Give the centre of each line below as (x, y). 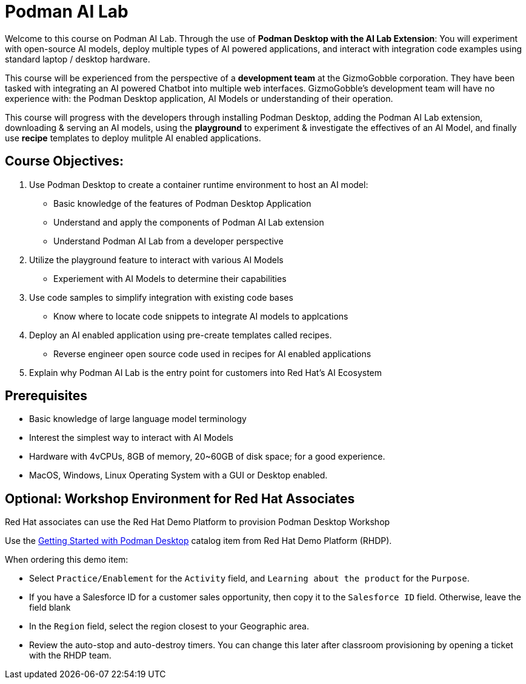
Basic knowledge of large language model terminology (138, 419)
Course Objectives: (65, 161)
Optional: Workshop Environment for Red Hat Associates (180, 498)
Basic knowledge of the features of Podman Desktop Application (182, 203)
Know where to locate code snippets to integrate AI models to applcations (201, 316)
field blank (50, 608)
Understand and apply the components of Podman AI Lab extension (189, 222)
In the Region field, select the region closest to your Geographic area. (169, 626)
